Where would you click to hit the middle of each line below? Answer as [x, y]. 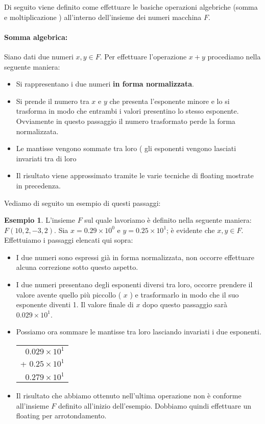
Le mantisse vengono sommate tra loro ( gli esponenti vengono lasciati [126, 148]
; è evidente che [191, 230]
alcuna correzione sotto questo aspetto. [77, 267]
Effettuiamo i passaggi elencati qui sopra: [69, 240]
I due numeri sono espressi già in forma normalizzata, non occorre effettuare [135, 257]
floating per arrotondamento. [61, 416]
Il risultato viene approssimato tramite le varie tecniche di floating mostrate [135, 175]
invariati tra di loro [46, 158]
